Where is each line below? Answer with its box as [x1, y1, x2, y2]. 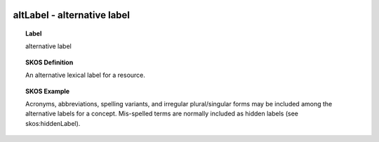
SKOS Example [25, 87, 70, 95]
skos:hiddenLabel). [25, 119, 81, 127]
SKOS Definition [25, 58, 74, 66]
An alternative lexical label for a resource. [25, 71, 145, 80]
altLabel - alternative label [13, 9, 130, 21]
